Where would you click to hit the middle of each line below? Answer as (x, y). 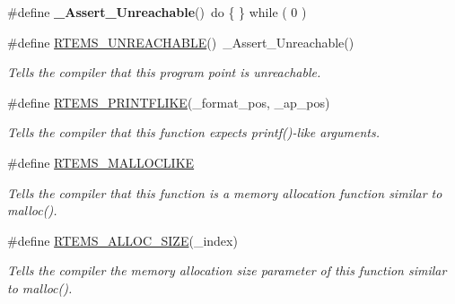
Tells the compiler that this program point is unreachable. (164, 72)
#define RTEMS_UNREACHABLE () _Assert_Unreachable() (181, 42)
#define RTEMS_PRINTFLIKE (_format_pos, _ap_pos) (169, 102)
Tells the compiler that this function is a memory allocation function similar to (225, 192)
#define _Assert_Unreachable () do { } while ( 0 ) (157, 12)
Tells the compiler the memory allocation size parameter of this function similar (227, 270)
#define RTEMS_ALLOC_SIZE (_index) (122, 240)
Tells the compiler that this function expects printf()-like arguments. (193, 132)
